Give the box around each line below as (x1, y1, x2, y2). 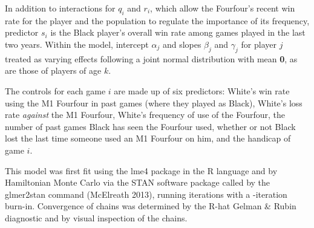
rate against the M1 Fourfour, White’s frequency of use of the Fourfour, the (5, 108, 285, 121)
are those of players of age (5, 64, 102, 77)
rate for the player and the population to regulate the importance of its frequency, (5, 14, 310, 27)
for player (241, 37, 276, 50)
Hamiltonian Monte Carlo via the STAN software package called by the (5, 176, 270, 189)
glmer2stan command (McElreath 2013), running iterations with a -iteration (5, 187, 287, 200)
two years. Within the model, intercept (5, 37, 149, 50)
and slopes (162, 37, 201, 50)
